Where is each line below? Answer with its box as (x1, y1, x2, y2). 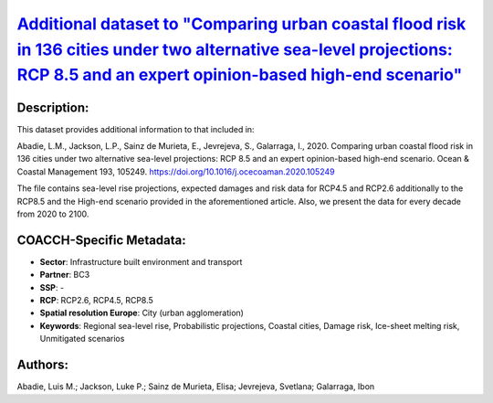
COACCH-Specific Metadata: (16, 232, 186, 248)
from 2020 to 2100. (16, 208, 89, 219)
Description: (16, 100, 89, 115)
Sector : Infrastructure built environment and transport (39, 256, 243, 267)
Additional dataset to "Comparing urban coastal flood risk (16, 14, 467, 34)
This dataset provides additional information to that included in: (16, 123, 255, 134)
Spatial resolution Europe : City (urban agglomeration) (39, 307, 244, 319)
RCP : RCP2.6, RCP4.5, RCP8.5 (39, 295, 154, 306)
